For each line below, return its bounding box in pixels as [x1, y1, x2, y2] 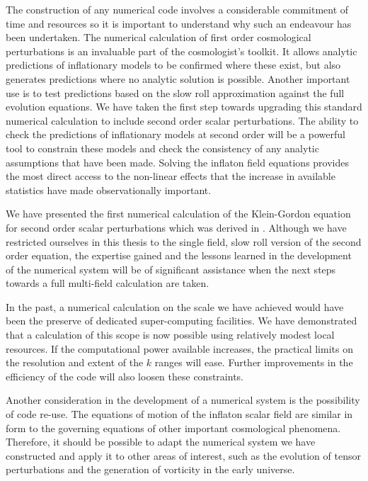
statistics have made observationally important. [6, 182, 212, 197]
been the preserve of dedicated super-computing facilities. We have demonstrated [6, 313, 357, 328]
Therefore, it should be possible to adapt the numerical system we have [6, 434, 316, 449]
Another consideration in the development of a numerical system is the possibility [6, 392, 360, 407]
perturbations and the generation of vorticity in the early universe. [6, 462, 295, 477]
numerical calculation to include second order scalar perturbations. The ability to [6, 113, 359, 128]
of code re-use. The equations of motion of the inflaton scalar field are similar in [6, 407, 353, 421]
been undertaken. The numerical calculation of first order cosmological [6, 30, 311, 45]
